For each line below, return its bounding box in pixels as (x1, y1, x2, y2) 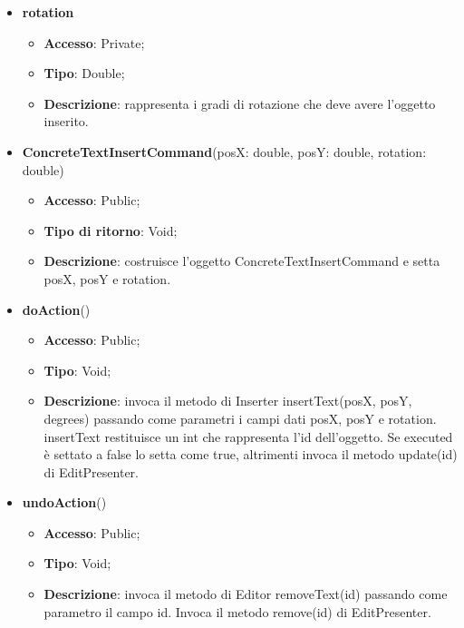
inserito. (43, 112, 89, 131)
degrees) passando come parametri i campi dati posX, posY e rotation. (43, 408, 437, 427)
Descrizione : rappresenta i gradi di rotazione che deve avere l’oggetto (43, 93, 436, 113)
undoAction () (22, 493, 107, 512)
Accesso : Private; (43, 33, 145, 52)
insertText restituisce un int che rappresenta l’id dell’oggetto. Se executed (43, 427, 453, 446)
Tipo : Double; (43, 64, 125, 83)
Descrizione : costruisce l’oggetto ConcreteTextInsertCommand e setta (43, 251, 440, 270)
